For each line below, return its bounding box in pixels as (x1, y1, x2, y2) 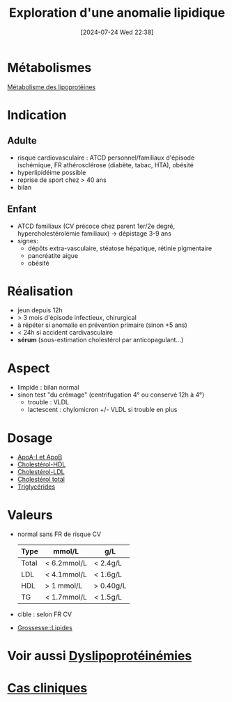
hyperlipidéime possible (17, 168, 86, 176)
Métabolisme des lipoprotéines (7, 82, 96, 91)
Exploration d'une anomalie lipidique (9, 5, 225, 21)
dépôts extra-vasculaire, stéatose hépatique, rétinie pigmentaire (27, 244, 212, 252)
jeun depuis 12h (17, 306, 63, 314)
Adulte (7, 135, 37, 147)
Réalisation (7, 283, 73, 299)
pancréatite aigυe (27, 251, 79, 259)
